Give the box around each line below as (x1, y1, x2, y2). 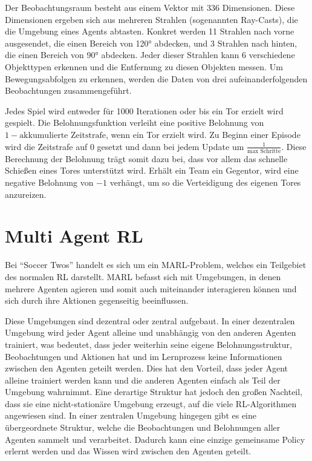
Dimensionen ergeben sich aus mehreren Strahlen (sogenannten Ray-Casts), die (5, 13, 298, 25)
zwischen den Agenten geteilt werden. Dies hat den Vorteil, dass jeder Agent (5, 362, 288, 374)
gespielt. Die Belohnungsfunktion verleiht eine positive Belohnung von (5, 116, 264, 129)
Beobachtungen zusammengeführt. (5, 84, 132, 97)
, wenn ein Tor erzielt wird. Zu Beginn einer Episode (106, 128, 301, 140)
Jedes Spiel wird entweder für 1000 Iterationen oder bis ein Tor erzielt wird (5, 104, 284, 117)
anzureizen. (5, 188, 47, 200)
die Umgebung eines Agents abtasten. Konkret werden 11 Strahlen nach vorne (5, 25, 294, 38)
